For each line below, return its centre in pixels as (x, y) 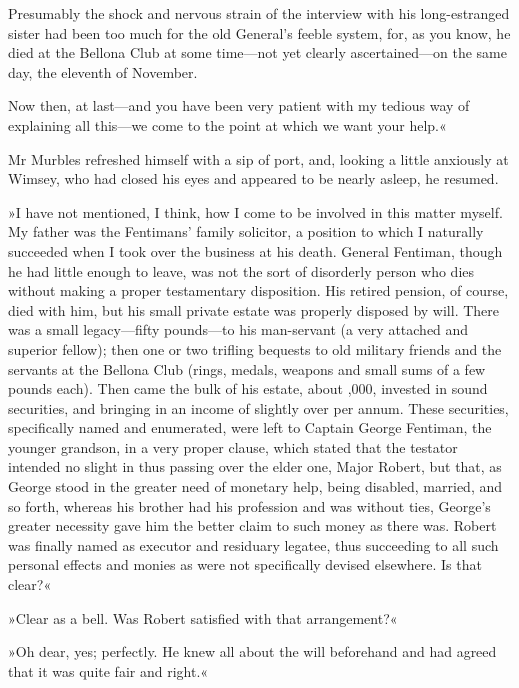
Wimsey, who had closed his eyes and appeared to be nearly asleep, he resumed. (253, 178)
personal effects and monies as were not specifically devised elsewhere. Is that (245, 564)
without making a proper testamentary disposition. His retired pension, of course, (258, 290)
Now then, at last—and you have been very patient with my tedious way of (239, 105)
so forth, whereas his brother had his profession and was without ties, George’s (249, 505)
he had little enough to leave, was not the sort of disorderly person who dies (241, 270)
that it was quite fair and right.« (108, 670)
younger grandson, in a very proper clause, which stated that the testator (233, 446)
